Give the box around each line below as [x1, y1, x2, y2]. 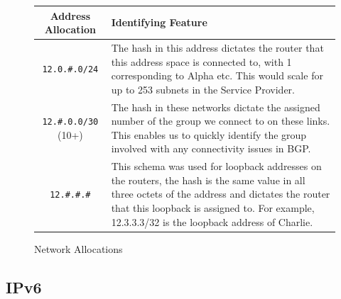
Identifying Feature [111, 15, 207, 30]
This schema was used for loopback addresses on [111, 159, 322, 174]
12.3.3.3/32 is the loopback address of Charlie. [111, 214, 313, 229]
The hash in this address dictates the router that [111, 40, 324, 55]
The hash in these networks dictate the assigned [111, 99, 320, 114]
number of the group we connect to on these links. [111, 113, 330, 128]
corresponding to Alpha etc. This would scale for [111, 68, 323, 83]
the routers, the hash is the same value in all [111, 172, 305, 187]
